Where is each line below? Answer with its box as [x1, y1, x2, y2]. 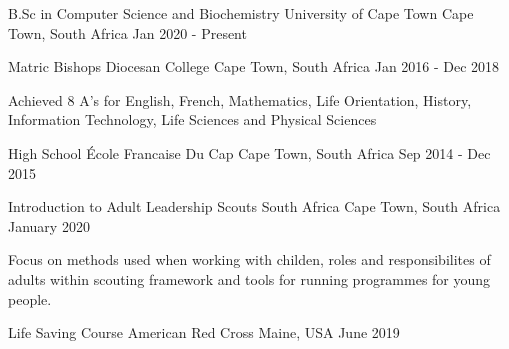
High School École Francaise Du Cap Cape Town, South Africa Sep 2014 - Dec [8, 142, 491, 163]
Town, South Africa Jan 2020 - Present [8, 22, 247, 43]
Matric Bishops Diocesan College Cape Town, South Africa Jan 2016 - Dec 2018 [8, 56, 500, 77]
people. [8, 288, 52, 309]
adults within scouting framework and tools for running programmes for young [8, 268, 491, 289]
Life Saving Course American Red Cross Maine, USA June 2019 [8, 322, 400, 343]
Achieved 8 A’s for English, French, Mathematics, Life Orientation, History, [8, 89, 472, 110]
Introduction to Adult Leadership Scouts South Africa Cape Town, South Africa [8, 196, 501, 217]
